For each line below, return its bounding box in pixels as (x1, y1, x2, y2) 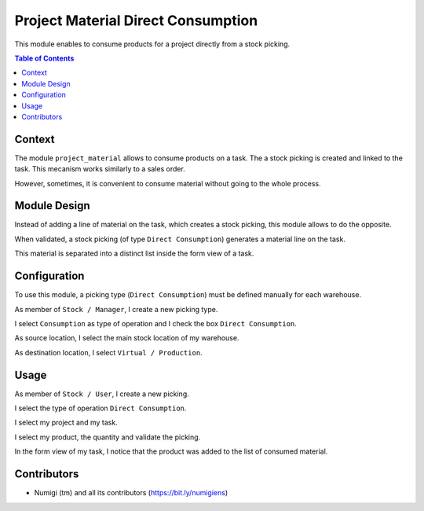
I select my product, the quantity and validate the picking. (14, 432, 201, 442)
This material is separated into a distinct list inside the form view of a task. (14, 248, 254, 259)
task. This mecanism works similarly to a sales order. (14, 164, 186, 174)
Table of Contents (14, 53, 75, 63)
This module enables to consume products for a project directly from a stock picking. (14, 39, 291, 49)
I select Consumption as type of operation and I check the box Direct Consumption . (14, 318, 298, 328)
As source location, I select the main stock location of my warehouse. (14, 333, 239, 343)
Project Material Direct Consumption (14, 12, 258, 29)
